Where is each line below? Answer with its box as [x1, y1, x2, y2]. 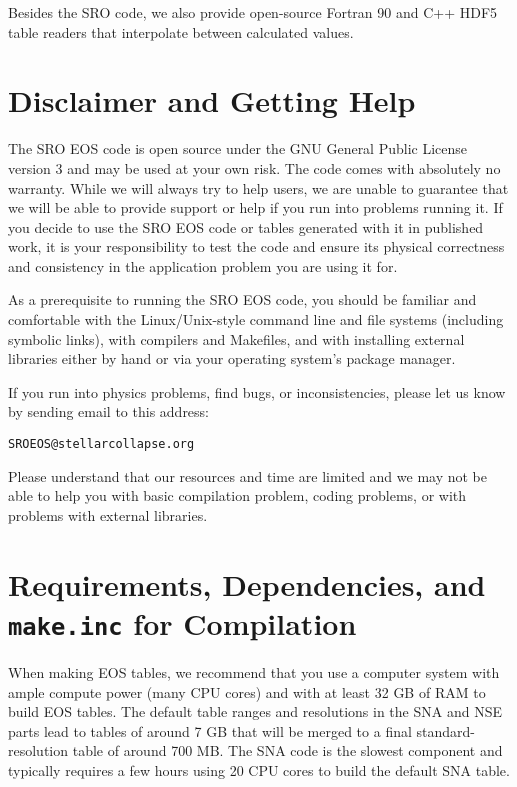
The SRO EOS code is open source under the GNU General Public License [8, 138, 468, 159]
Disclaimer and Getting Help [8, 80, 416, 121]
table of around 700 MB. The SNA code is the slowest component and [72, 740, 503, 761]
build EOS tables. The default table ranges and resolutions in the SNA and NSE [8, 701, 502, 722]
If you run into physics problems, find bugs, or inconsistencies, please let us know [8, 381, 506, 402]
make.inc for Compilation [8, 602, 357, 643]
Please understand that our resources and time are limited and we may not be [8, 465, 488, 486]
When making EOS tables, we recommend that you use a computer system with [8, 661, 500, 682]
